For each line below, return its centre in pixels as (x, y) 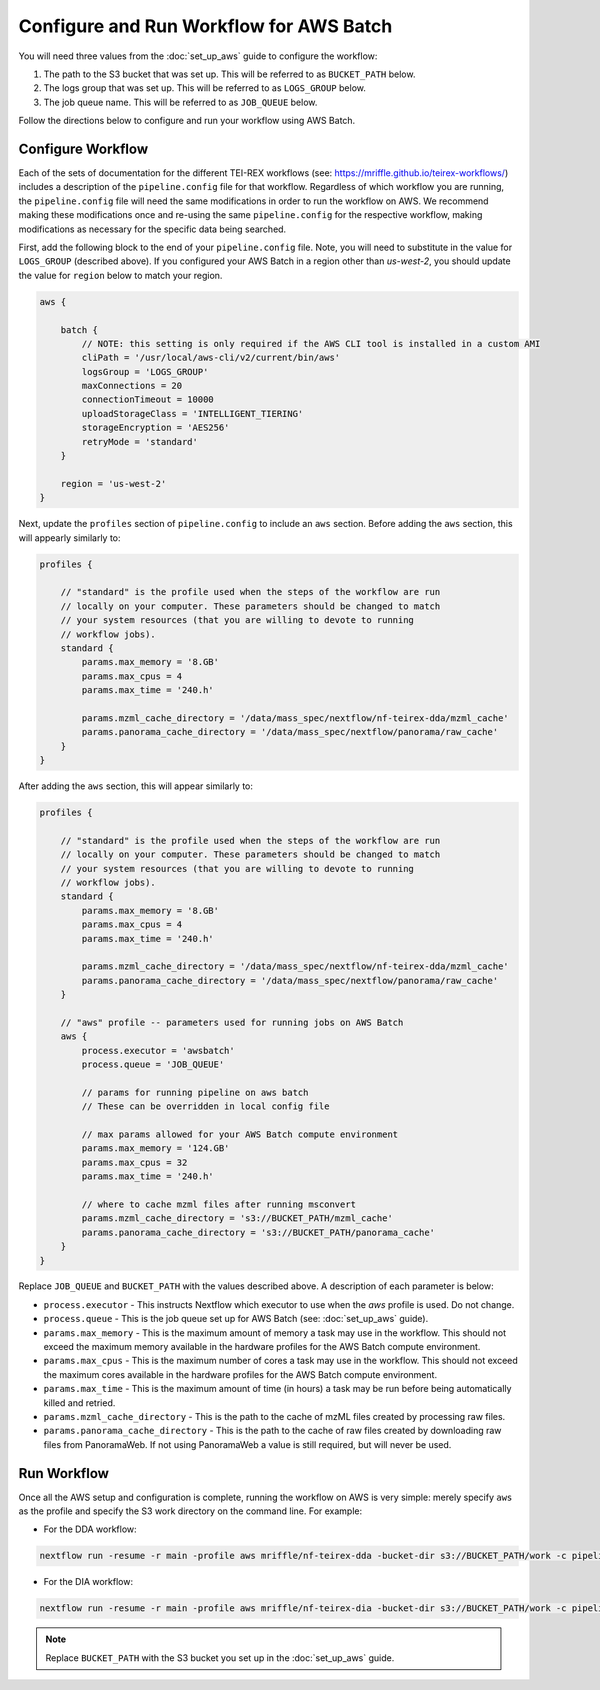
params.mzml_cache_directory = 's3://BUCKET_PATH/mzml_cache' (237, 1218)
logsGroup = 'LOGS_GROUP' (145, 371)
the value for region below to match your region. (120, 275)
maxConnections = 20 (132, 386)
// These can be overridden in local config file (205, 1106)
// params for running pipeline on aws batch (195, 1092)
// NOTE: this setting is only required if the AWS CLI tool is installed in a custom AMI (311, 343)
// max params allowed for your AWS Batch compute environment (240, 1134)
